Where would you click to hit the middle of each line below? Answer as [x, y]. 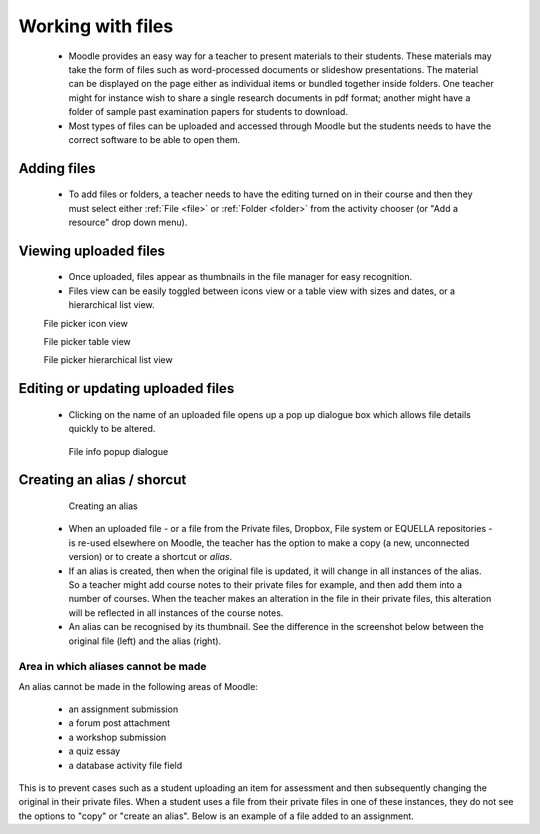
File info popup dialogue [118, 451]
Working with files [96, 26]
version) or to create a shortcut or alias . [150, 557]
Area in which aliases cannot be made [112, 667]
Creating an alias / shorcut [102, 480]
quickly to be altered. [112, 429]
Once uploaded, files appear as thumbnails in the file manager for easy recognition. [240, 277]
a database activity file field [125, 765]
